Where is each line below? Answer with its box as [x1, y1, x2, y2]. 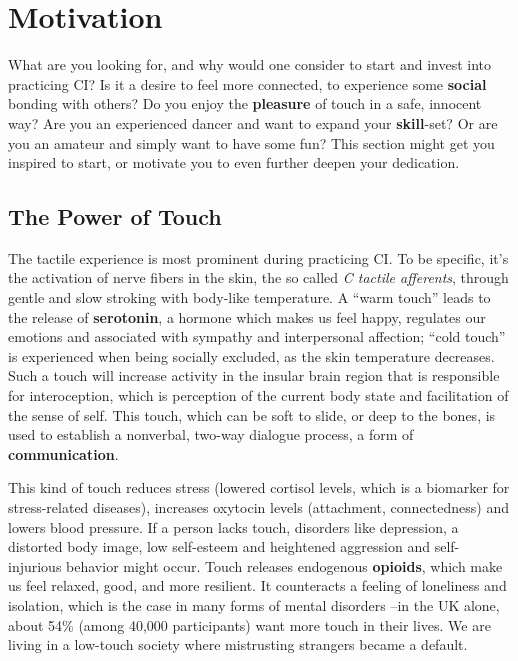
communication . [8, 443, 119, 464]
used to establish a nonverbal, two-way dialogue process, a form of [8, 424, 414, 445]
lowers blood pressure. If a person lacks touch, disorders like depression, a [8, 516, 459, 537]
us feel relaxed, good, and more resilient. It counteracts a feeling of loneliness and [8, 575, 507, 596]
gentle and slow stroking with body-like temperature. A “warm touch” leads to [8, 287, 491, 308]
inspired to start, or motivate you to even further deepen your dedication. [8, 152, 460, 173]
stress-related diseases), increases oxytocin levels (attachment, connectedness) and [8, 497, 509, 518]
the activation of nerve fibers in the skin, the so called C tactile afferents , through [8, 267, 509, 288]
